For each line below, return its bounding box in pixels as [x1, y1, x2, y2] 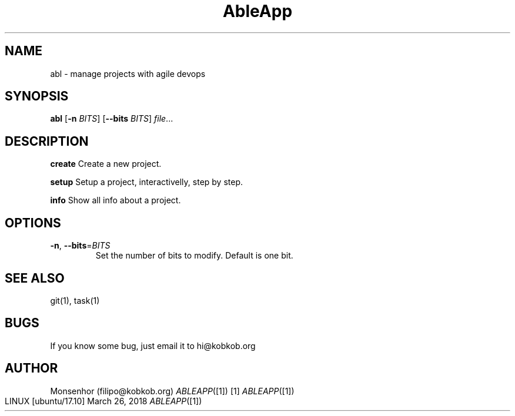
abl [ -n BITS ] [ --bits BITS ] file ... [50, 113, 173, 124]
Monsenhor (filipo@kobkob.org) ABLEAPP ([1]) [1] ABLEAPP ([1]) [50, 385, 295, 396]
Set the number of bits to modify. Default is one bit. [95, 250, 293, 261]
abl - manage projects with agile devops [50, 68, 206, 79]
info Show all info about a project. [50, 195, 181, 206]
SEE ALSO [5, 270, 65, 286]
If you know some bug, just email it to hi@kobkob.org [50, 340, 256, 351]
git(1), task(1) [50, 295, 100, 306]
